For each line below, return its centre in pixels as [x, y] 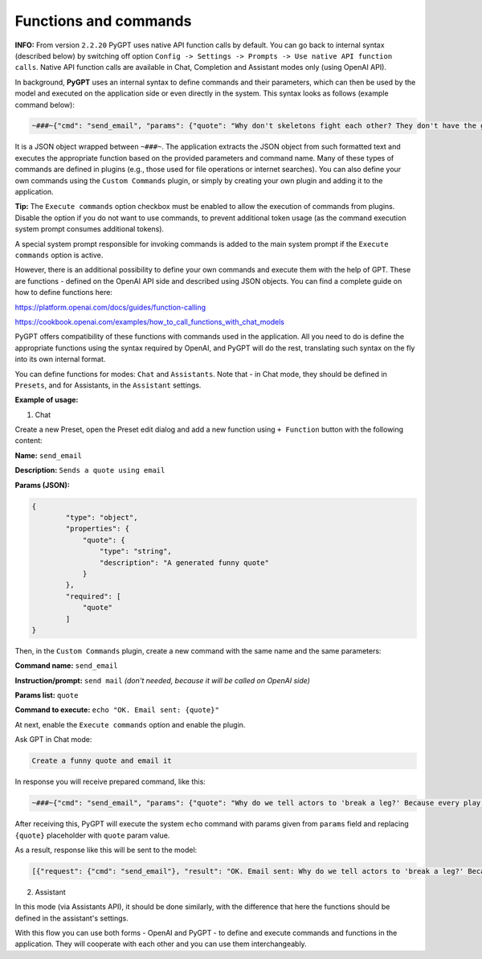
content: [29, 441]
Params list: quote [47, 695]
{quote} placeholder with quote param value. [92, 835]
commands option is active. [59, 255]
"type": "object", [102, 517]
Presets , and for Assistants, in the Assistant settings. [108, 385]
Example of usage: [47, 400]
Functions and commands [103, 21]
